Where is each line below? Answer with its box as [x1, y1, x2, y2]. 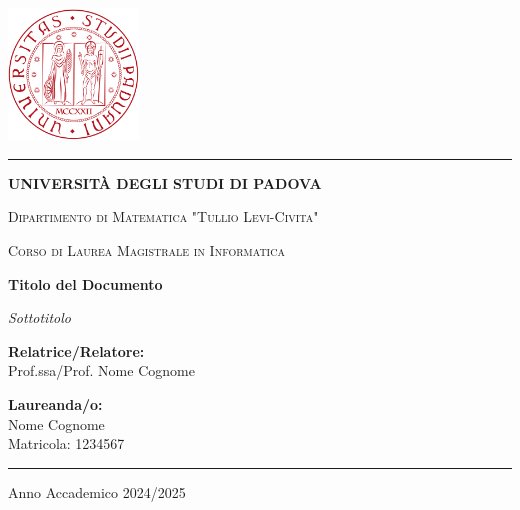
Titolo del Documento [8, 273, 163, 294]
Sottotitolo [8, 307, 71, 328]
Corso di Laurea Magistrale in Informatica [8, 240, 285, 261]
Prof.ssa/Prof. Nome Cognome [8, 360, 195, 381]
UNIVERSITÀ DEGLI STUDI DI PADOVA [8, 172, 322, 193]
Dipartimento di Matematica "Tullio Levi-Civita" [8, 206, 319, 227]
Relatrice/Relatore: [8, 340, 145, 361]
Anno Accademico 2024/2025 [8, 481, 186, 502]
